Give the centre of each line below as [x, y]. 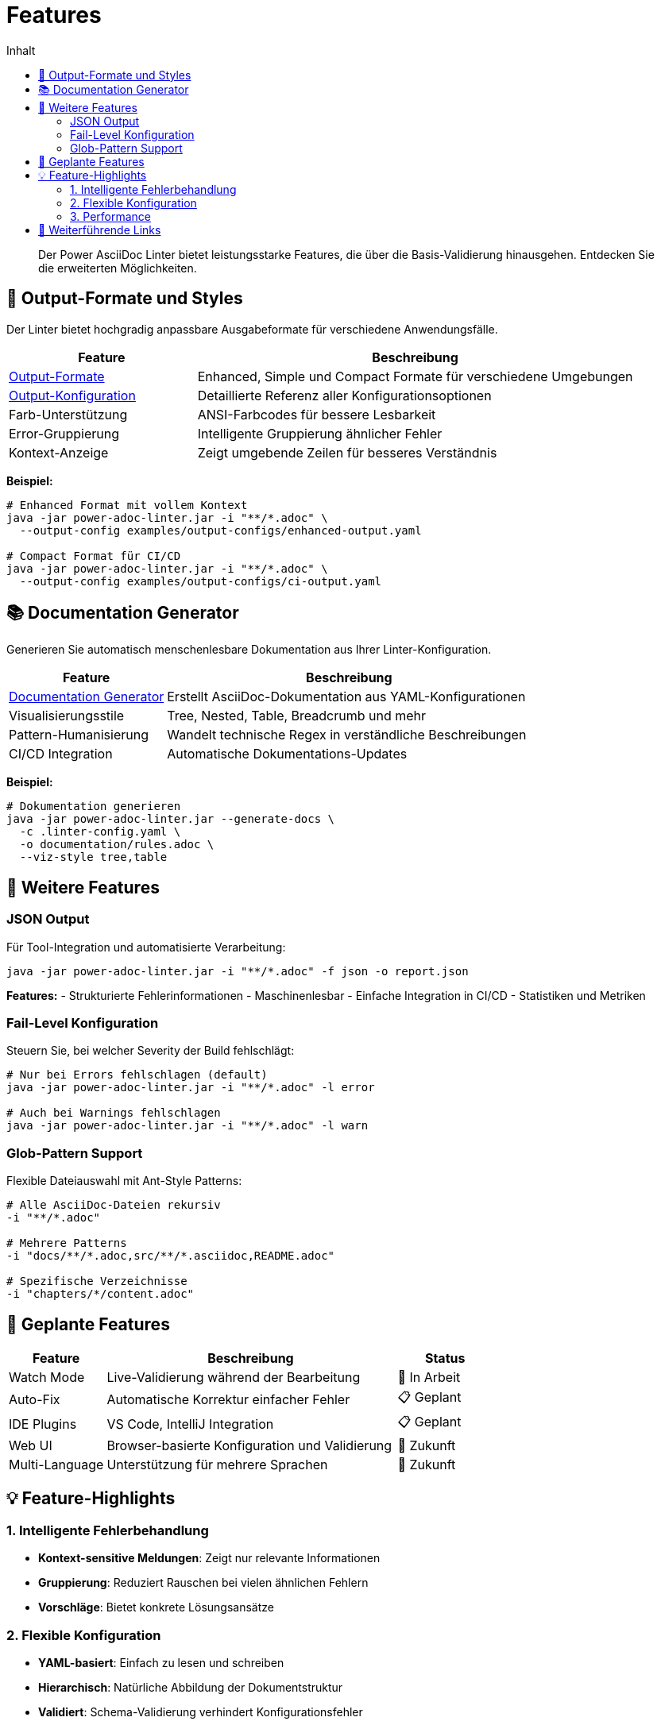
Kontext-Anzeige [59, 452]
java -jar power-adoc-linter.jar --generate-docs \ [171, 819]
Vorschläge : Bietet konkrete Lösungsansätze [156, 1607]
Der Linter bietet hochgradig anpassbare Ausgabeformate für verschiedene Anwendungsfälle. [252, 329]
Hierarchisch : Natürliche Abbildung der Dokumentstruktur [191, 1687]
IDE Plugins [43, 1424]
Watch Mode [47, 1377]
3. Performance [111, 216]
